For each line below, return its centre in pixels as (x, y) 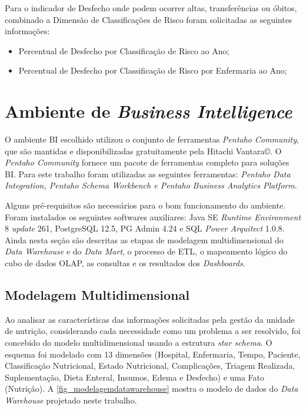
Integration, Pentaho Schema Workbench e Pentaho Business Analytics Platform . (151, 185)
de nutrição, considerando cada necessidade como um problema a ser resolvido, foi (153, 331)
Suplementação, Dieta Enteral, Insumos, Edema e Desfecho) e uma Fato (135, 377)
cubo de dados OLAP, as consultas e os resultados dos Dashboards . (125, 263)
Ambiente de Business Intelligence (149, 111)
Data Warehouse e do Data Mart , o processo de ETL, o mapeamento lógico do (146, 251)
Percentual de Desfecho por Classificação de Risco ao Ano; (124, 50)
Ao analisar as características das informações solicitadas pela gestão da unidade (150, 319)
